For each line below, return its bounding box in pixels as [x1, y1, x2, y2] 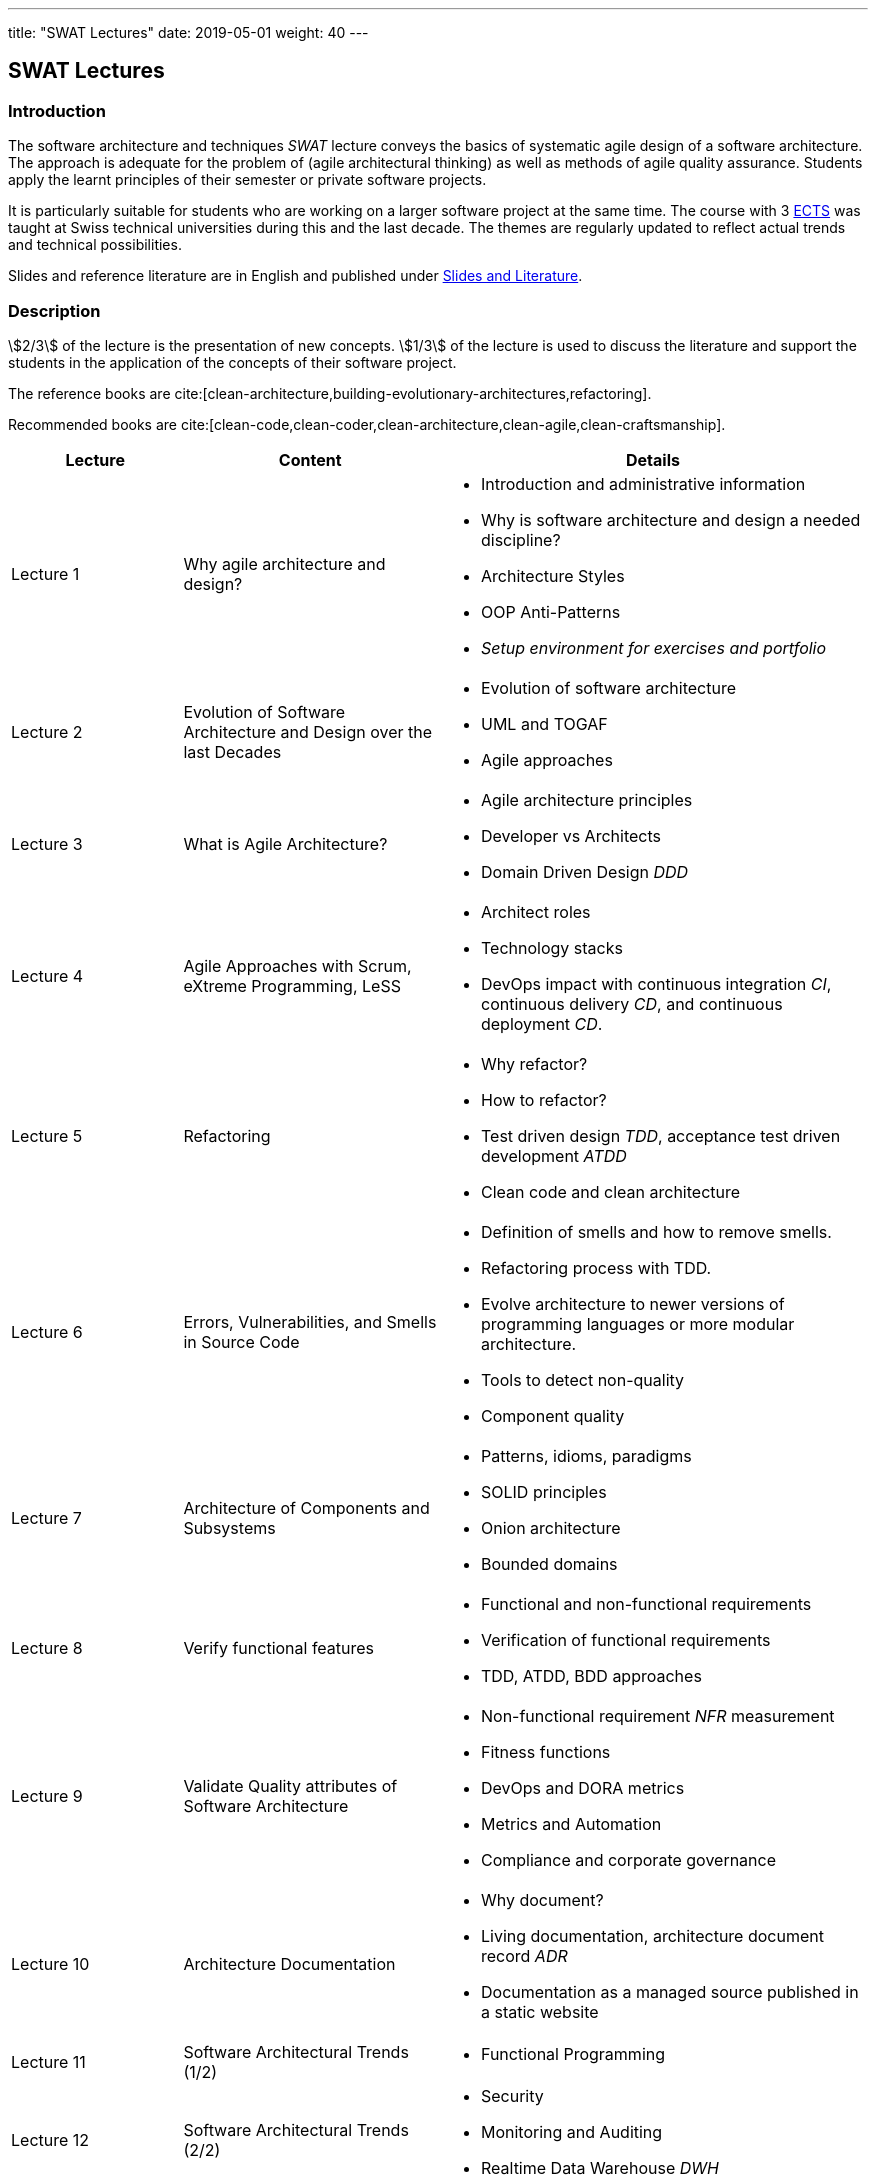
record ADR [480, 1945, 568, 1966]
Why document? [480, 1889, 604, 1910]
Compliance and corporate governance [480, 1849, 777, 1870]
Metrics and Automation [480, 1813, 662, 1834]
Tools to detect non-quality [480, 1369, 685, 1390]
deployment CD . [480, 1013, 603, 1034]
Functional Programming [480, 2043, 666, 2064]
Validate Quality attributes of [183, 1775, 398, 1796]
